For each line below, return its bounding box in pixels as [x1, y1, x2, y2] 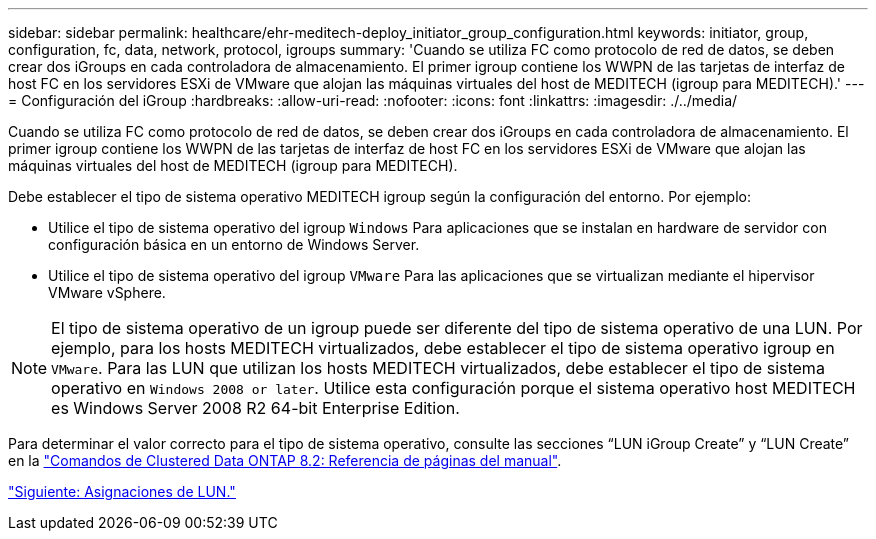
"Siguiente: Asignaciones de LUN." [8, 483, 236, 500]
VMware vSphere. [48, 284, 166, 301]
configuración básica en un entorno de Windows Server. [48, 236, 420, 253]
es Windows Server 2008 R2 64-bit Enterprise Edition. [51, 398, 460, 418]
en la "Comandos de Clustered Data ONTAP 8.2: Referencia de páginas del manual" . [8, 452, 562, 469]
